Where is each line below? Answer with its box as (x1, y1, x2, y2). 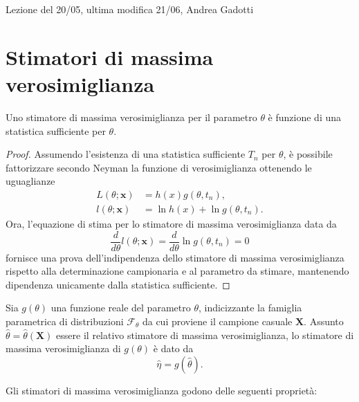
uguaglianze (6, 174, 55, 188)
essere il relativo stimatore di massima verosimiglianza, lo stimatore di (56, 327, 354, 342)
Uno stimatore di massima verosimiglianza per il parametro (6, 109, 257, 124)
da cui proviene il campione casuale (142, 313, 293, 328)
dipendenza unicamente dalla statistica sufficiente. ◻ (6, 277, 230, 291)
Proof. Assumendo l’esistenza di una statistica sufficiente (6, 147, 246, 161)
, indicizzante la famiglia (198, 300, 302, 315)
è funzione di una (268, 109, 342, 124)
